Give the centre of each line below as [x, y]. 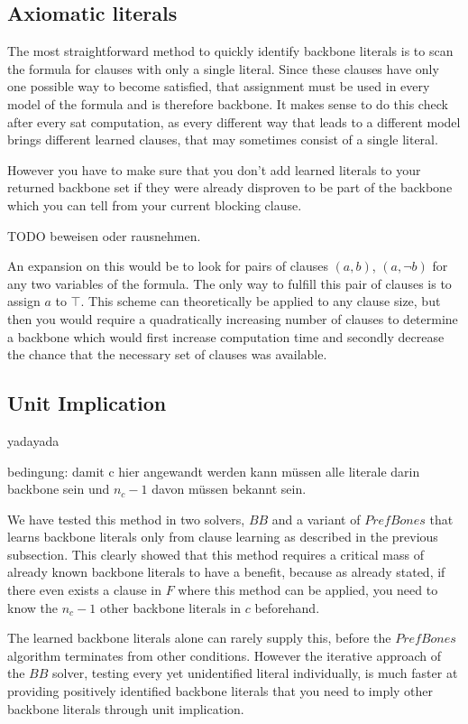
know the [32, 607]
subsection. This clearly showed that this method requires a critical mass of [216, 554]
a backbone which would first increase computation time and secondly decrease [226, 336]
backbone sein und [59, 489]
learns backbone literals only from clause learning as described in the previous [223, 537]
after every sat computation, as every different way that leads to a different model [234, 121]
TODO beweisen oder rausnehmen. [104, 235]
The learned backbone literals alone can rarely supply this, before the [199, 638]
